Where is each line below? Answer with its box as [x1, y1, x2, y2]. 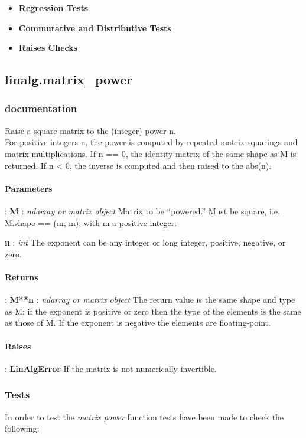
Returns [5, 270, 38, 283]
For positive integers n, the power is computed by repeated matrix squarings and [5, 136, 298, 148]
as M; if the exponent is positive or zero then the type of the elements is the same [5, 305, 301, 317]
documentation [5, 101, 77, 116]
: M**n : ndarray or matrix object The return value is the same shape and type [5, 293, 295, 306]
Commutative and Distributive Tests [18, 21, 171, 34]
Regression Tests [18, 2, 89, 14]
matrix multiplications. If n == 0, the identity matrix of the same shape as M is [5, 147, 297, 159]
